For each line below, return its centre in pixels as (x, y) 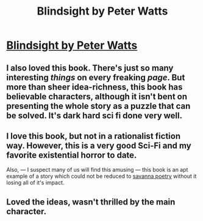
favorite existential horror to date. (72, 155)
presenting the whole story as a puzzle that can (98, 106)
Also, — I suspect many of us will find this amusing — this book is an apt (97, 170)
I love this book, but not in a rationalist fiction (94, 136)
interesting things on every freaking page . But (96, 77)
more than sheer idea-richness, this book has (94, 87)
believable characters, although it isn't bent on (97, 96)
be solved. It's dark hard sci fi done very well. (94, 115)
